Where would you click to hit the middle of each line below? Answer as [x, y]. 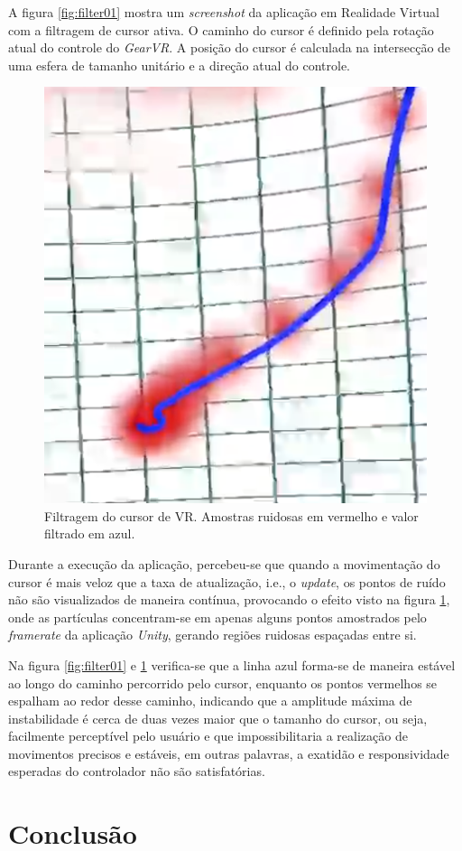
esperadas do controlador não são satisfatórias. [137, 771]
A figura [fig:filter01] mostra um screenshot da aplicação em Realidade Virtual [224, 12]
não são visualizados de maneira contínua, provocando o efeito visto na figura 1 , [229, 599]
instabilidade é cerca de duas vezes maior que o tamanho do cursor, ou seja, [218, 718]
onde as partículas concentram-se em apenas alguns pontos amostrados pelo [217, 617]
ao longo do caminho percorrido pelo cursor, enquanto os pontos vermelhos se [223, 683]
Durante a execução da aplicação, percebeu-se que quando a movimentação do [224, 563]
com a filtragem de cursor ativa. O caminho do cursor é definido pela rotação [221, 29]
